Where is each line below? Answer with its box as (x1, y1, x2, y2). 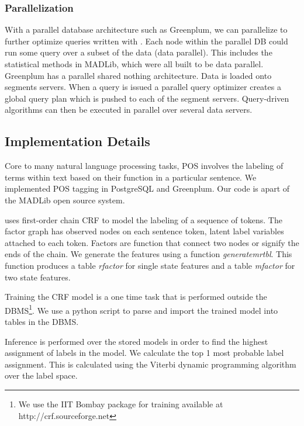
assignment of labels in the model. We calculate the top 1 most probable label (5, 347, 284, 359)
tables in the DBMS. (5, 315, 79, 327)
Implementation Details (5, 132, 150, 150)
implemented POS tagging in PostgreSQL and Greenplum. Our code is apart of (5, 182, 290, 195)
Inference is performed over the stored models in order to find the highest (5, 335, 268, 347)
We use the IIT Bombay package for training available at (18, 397, 223, 410)
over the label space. (5, 369, 78, 382)
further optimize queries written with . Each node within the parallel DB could (5, 34, 288, 47)
